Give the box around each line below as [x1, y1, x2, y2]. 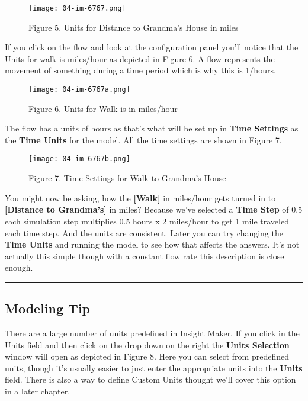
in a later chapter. [5, 385, 70, 397]
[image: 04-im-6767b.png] [28, 155, 130, 163]
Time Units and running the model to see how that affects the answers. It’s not [5, 238, 300, 251]
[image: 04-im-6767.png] [28, 4, 126, 12]
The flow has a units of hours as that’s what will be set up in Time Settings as [5, 122, 299, 134]
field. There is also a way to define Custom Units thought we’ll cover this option [5, 373, 296, 386]
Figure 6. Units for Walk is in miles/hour [28, 102, 178, 114]
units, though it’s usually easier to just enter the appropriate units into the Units [5, 361, 303, 374]
